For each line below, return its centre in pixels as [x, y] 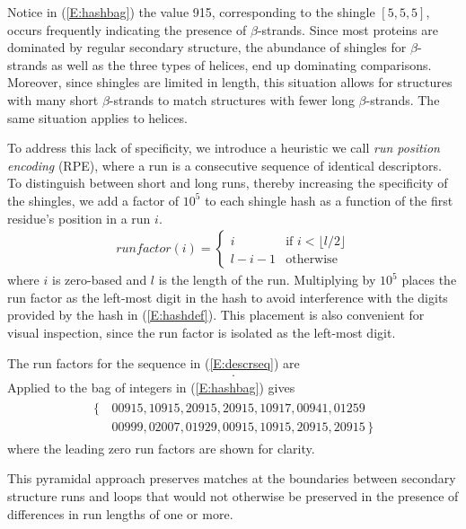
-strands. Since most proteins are [347, 29]
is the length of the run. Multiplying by [267, 280]
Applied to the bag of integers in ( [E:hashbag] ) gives [151, 388]
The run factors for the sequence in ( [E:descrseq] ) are [154, 362]
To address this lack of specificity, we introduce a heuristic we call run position [224, 148]
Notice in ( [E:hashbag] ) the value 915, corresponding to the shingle [191, 12]
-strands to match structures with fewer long [232, 99]
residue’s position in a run [79, 218]
